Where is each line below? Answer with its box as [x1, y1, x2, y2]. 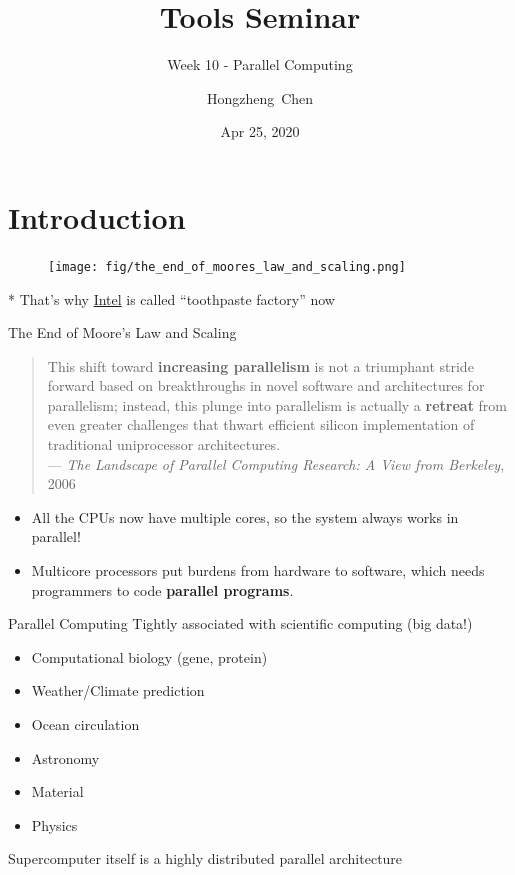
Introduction [8, 196, 186, 237]
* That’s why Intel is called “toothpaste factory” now [8, 288, 335, 309]
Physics [31, 814, 78, 835]
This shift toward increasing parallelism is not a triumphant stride [47, 355, 474, 376]
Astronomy [31, 747, 100, 768]
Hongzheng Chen [206, 87, 314, 108]
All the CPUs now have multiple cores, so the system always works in [31, 506, 459, 527]
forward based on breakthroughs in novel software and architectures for [47, 375, 485, 396]
